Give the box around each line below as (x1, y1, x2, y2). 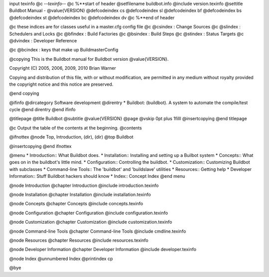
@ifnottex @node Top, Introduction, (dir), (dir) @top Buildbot (9, 134, 134, 140)
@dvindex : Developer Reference (9, 37, 77, 43)
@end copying (9, 90, 39, 97)
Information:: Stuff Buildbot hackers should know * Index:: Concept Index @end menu (9, 173, 185, 179)
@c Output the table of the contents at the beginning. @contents (9, 125, 142, 131)
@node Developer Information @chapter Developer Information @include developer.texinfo (9, 247, 197, 253)
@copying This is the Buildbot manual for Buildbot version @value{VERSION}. (9, 56, 169, 62)
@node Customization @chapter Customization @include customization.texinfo (9, 219, 172, 225)
